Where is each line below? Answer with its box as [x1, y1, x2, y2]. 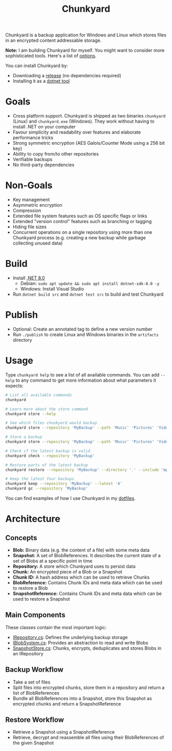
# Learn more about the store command [5, 406, 88, 412]
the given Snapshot [12, 740, 54, 746]
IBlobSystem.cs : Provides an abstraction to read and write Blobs [12, 639, 148, 646]
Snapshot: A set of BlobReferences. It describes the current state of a [12, 553, 161, 558]
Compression [12, 208, 41, 214]
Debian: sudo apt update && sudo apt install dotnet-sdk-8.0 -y [20, 280, 160, 286]
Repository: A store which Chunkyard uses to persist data [12, 563, 136, 569]
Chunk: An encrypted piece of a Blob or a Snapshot [12, 569, 123, 575]
